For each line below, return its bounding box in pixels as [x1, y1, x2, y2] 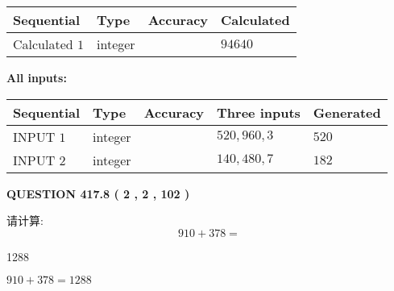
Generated [313, 102, 381, 122]
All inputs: [6, 69, 67, 85]
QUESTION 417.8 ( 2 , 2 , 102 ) [6, 185, 190, 202]
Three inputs [217, 102, 301, 122]
